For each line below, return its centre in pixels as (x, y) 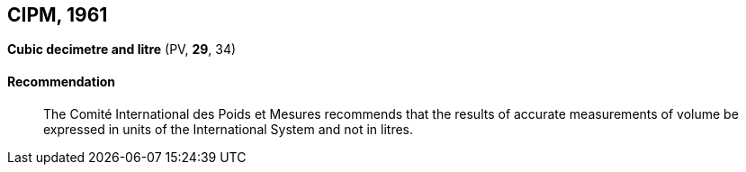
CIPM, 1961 (58, 15)
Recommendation (61, 82)
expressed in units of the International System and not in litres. (229, 129)
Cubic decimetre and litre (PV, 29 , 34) (122, 50)
